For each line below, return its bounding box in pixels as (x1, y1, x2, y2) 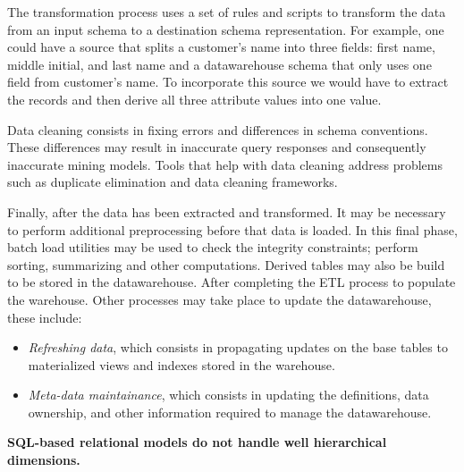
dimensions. (7, 451, 80, 469)
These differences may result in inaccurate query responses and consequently (7, 138, 426, 156)
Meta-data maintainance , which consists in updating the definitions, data (28, 385, 429, 404)
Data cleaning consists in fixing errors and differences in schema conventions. (7, 120, 428, 139)
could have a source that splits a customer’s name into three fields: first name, (7, 38, 435, 56)
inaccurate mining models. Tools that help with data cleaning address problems (7, 155, 443, 173)
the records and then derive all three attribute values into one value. (7, 89, 382, 108)
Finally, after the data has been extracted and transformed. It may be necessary (7, 202, 446, 221)
